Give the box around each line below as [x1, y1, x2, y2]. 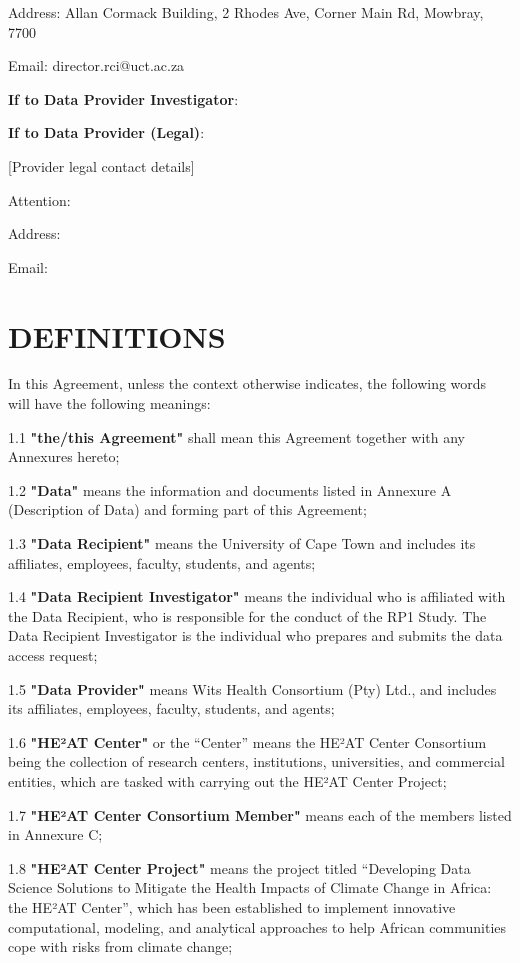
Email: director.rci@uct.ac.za [8, 55, 185, 76]
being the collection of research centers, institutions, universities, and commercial [8, 751, 505, 772]
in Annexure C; [8, 824, 103, 845]
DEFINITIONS [8, 315, 226, 356]
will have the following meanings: [8, 393, 211, 414]
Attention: [8, 189, 71, 210]
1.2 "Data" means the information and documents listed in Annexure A [8, 479, 452, 500]
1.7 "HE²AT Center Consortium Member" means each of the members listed [8, 804, 512, 825]
